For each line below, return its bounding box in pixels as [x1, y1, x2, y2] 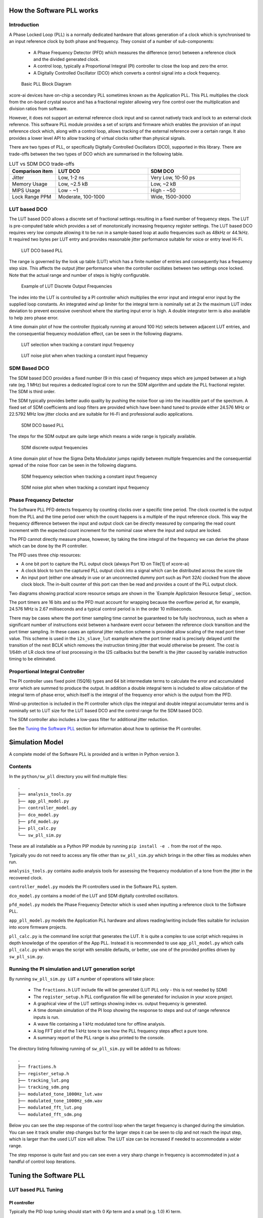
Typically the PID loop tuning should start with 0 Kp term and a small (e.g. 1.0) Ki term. [9, 1209, 182, 1215]
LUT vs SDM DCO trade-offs [9, 161, 75, 168]
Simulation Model [9, 738, 63, 746]
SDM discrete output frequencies [21, 444, 88, 450]
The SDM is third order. [9, 389, 56, 395]
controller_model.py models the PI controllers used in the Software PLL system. [9, 884, 178, 890]
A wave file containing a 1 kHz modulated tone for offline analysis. [33, 1021, 166, 1027]
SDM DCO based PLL [21, 422, 64, 428]
